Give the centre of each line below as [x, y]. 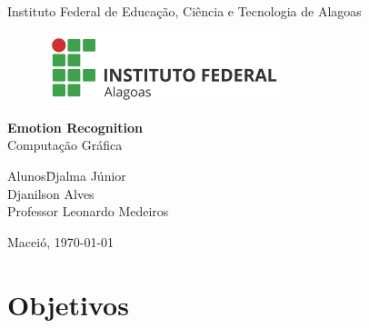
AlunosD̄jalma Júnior [67, 175]
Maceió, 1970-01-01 [61, 241]
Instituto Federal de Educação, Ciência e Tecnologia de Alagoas [184, 11]
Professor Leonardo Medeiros [88, 211]
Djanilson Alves [51, 193]
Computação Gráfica [65, 145]
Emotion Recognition [75, 127]
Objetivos [68, 304]
